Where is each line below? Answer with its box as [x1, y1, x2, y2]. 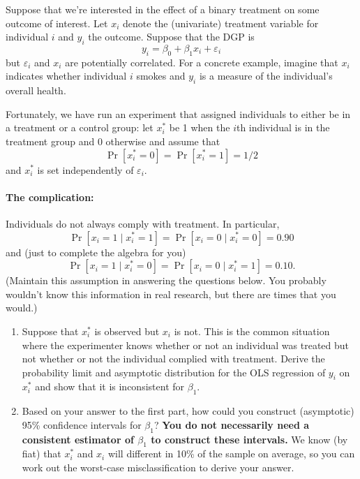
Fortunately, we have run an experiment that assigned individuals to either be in [6, 106, 351, 121]
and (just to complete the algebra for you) [6, 244, 186, 259]
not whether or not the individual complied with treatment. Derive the [22, 351, 325, 366]
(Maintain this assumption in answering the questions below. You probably [6, 273, 327, 288]
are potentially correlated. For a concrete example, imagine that [65, 54, 338, 69]
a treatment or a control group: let [6, 120, 153, 135]
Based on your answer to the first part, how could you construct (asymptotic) [22, 404, 354, 418]
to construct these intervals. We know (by [151, 432, 348, 446]
